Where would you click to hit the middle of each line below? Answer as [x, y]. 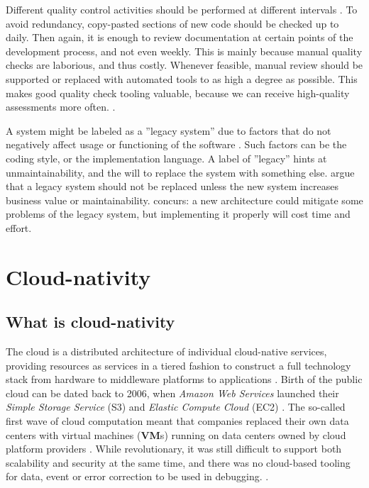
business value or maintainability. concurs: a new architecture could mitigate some [184, 200]
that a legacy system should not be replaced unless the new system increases [172, 186]
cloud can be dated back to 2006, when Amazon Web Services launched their [172, 393]
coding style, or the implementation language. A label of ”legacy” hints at [166, 158]
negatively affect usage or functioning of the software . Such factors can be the [176, 144]
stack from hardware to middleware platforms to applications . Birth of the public [184, 379]
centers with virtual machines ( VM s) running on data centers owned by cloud [176, 434]
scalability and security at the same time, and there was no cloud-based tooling [178, 462]
